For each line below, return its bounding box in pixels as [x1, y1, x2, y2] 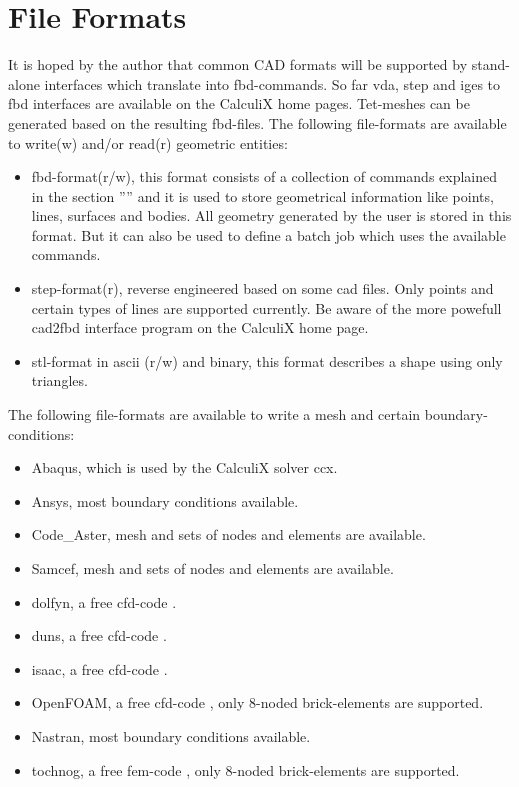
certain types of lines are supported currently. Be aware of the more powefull [31, 297, 502, 318]
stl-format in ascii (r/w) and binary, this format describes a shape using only [31, 350, 503, 371]
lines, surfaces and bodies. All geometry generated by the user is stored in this [31, 205, 512, 226]
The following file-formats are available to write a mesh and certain [8, 404, 421, 425]
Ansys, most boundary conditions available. [31, 490, 299, 511]
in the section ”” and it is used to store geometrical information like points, [31, 185, 494, 206]
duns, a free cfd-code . [31, 625, 167, 646]
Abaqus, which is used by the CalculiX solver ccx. [31, 457, 338, 478]
